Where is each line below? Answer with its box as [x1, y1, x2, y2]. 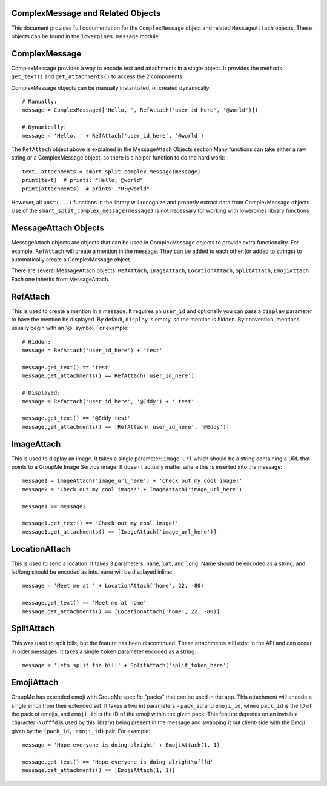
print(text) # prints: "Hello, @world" [22, 176, 144, 184]
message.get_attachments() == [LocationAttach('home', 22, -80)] [22, 608, 220, 615]
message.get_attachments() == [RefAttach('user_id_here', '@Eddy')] [22, 423, 230, 430]
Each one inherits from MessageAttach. [11, 275, 110, 283]
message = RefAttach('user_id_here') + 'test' [22, 347, 163, 354]
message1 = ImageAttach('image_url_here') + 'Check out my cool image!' [22, 477, 242, 485]
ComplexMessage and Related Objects [11, 8, 161, 18]
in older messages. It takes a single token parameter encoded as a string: [11, 648, 197, 655]
